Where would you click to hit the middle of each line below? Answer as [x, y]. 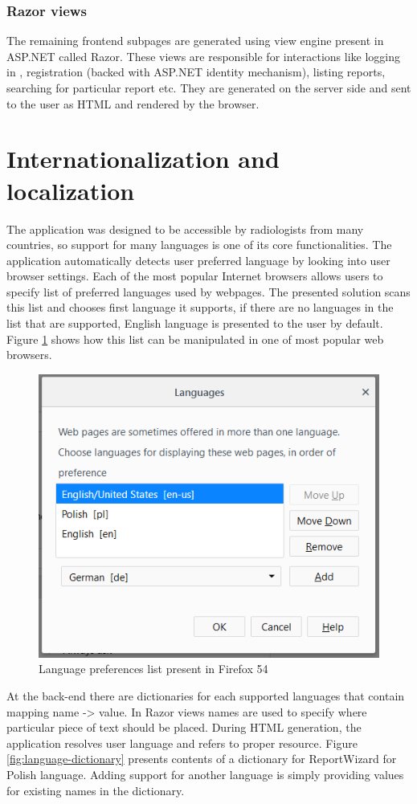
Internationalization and [143, 159]
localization [71, 190]
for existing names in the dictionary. [96, 790]
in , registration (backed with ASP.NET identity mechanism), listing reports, [196, 72]
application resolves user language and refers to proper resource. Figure [182, 743]
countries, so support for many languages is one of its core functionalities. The [199, 245]
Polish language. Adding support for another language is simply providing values [205, 774]
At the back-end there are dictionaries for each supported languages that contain [206, 695]
